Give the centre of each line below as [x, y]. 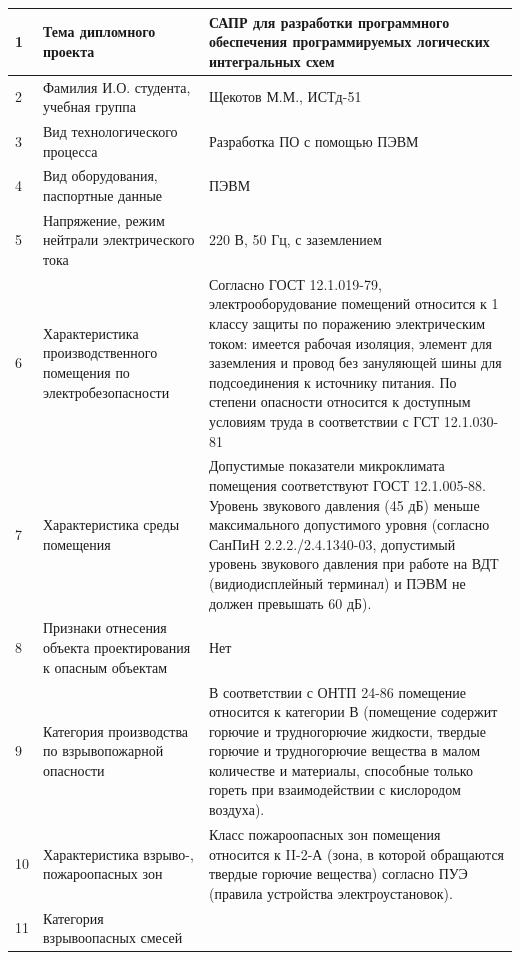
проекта [69, 50]
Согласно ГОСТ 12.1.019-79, [295, 283]
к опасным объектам [105, 666]
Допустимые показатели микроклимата [326, 465]
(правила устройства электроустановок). [330, 892]
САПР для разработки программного [329, 21]
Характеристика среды [111, 524]
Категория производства [116, 730]
